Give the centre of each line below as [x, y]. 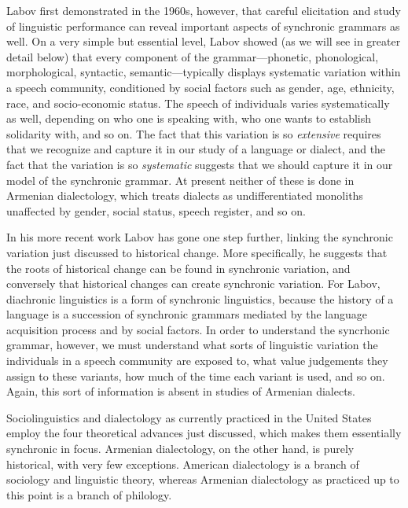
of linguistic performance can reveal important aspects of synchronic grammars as [203, 26]
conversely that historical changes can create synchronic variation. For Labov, [193, 283]
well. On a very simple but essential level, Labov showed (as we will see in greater [204, 41]
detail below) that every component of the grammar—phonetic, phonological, [193, 56]
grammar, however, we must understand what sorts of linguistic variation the [192, 345]
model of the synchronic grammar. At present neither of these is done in [180, 180]
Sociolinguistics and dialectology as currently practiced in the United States [189, 417]
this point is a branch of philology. [89, 494]
